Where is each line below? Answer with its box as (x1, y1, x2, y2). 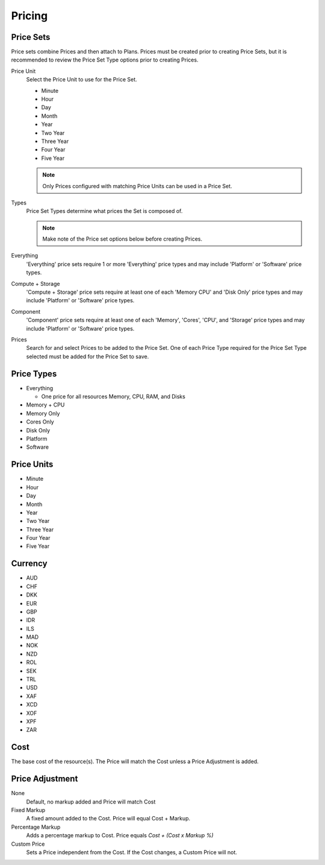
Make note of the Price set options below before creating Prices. (42, 235, 203, 242)
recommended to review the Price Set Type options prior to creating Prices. (11, 56, 199, 63)
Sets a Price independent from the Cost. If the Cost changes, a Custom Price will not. (26, 848, 238, 856)
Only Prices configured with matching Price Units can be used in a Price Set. (42, 182, 232, 189)
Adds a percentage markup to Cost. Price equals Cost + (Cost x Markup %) (26, 832, 214, 839)
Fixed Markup (11, 806, 46, 814)
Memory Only (26, 410, 60, 417)
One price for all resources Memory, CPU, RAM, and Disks (41, 393, 186, 401)
